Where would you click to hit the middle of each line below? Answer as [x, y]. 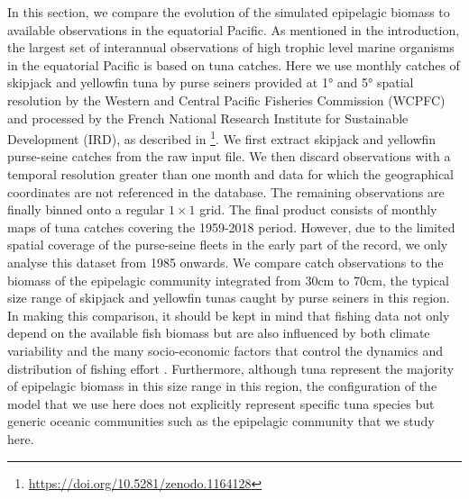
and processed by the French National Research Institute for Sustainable [208, 118]
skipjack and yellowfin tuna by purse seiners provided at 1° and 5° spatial [211, 82]
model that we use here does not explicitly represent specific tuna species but [221, 403]
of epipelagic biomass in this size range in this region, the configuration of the [222, 386]
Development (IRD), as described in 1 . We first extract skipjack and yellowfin [222, 137]
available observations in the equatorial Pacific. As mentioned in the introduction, [234, 29]
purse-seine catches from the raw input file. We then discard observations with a [229, 156]
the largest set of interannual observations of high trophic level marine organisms [231, 47]
